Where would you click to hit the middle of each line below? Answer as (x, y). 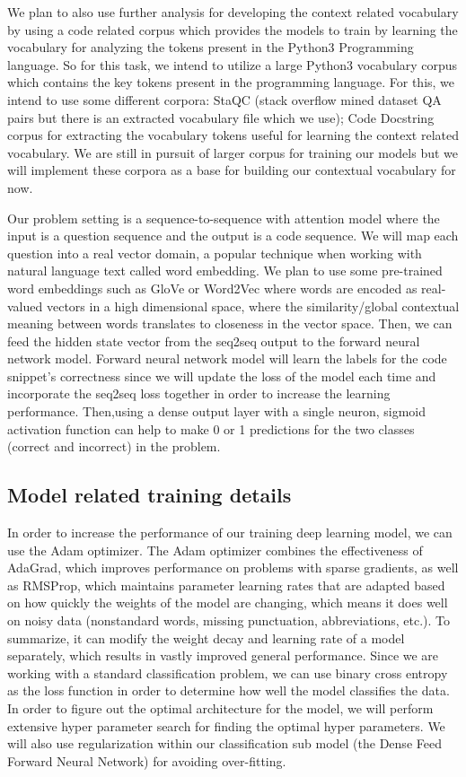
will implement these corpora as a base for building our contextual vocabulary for (232, 170)
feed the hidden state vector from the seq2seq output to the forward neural (214, 340)
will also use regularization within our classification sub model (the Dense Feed (224, 743)
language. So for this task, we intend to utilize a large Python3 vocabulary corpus (233, 64)
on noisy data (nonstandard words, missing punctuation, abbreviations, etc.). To (229, 620)
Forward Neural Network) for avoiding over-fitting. (147, 760)
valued (25, 306)
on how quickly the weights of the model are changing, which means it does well (228, 602)
